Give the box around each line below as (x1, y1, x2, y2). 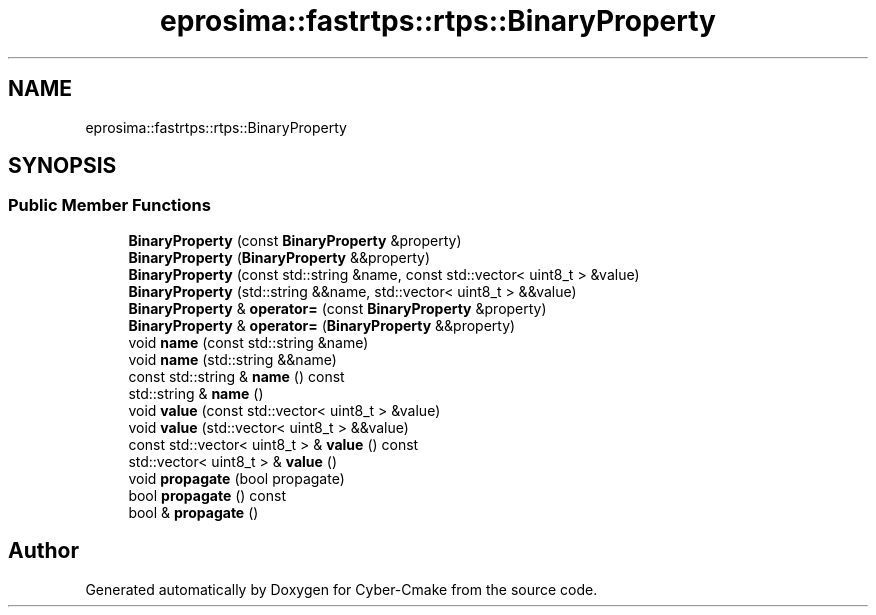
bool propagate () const (128, 486, 286, 504)
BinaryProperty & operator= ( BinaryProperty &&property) (128, 316, 516, 334)
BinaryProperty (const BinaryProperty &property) (128, 231, 462, 249)
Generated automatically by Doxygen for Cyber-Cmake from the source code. (85, 580, 598, 598)
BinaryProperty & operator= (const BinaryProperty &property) (128, 299, 547, 317)
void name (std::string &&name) (128, 350, 337, 368)
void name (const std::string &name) (128, 333, 369, 351)
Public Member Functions (8, 195, 211, 216)
